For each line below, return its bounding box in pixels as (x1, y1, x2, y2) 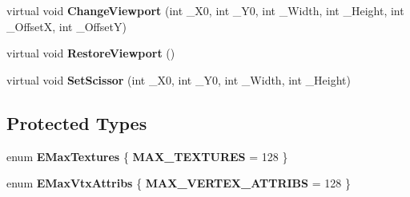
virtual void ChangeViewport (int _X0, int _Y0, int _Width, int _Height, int (6, 2, 404, 18)
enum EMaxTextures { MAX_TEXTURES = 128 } (6, 148, 288, 164)
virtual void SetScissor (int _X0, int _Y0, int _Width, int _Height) (6, 71, 351, 88)
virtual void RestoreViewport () (6, 45, 175, 61)
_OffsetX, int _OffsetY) (6, 18, 127, 34)
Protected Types (6, 110, 147, 135)
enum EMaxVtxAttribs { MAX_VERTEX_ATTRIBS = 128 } (6, 175, 351, 191)
